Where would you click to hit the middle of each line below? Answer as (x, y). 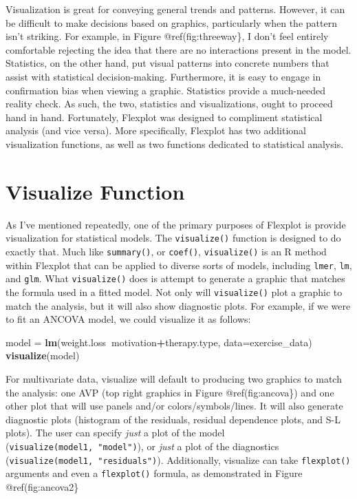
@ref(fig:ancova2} (42, 486)
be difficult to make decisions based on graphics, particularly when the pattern (171, 22)
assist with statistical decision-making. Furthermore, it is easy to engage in (163, 76)
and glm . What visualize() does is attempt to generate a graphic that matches (175, 278)
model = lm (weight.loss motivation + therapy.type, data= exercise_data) (159, 342)
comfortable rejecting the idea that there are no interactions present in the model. (178, 49)
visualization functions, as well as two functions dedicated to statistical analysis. (175, 144)
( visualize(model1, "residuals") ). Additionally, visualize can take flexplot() (178, 459)
